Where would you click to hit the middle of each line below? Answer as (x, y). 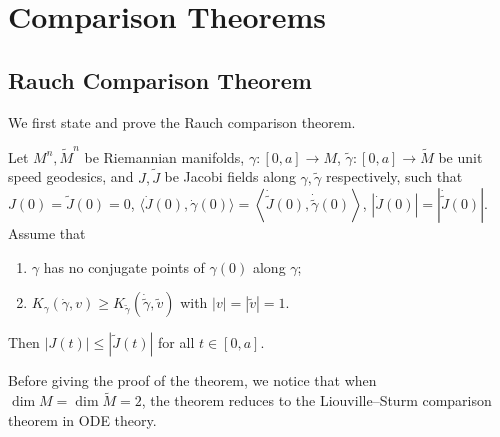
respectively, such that (394, 176)
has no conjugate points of (124, 266)
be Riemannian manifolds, (164, 156)
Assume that (47, 233)
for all (176, 342)
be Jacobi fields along (230, 176)
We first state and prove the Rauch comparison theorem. (182, 121)
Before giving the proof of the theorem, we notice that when (192, 380)
